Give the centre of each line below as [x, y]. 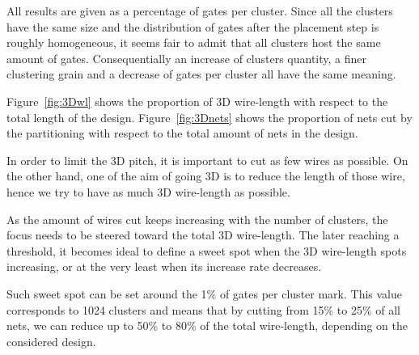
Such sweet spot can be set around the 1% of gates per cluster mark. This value [205, 293]
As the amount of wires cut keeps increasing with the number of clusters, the [197, 219]
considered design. [51, 341]
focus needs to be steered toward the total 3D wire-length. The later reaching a [203, 235]
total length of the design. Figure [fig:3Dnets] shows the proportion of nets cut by [209, 117]
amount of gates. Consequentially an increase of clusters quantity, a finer [187, 58]
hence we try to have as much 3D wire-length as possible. [148, 191]
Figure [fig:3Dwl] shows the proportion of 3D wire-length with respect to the [197, 101]
